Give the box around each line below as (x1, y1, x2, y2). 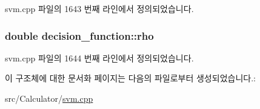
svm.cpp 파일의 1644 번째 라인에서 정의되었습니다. (5, 51, 194, 64)
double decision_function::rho (5, 28, 154, 43)
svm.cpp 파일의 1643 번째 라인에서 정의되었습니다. (5, 2, 194, 14)
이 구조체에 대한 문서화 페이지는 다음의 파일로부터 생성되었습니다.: (5, 72, 256, 84)
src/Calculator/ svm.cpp (5, 92, 93, 104)
